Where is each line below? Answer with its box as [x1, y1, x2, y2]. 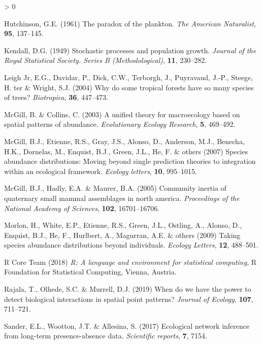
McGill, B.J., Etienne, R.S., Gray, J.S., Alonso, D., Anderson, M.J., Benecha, [4, 135, 245, 146]
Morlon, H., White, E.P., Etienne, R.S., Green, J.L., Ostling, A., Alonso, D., [4, 220, 242, 230]
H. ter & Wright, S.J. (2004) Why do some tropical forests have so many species [4, 82, 254, 92]
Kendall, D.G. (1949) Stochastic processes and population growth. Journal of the [4, 45, 256, 55]
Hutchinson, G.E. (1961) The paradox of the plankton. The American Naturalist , [4, 18, 256, 28]
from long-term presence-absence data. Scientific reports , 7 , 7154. [4, 330, 207, 341]
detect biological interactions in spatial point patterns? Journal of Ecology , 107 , [4, 293, 253, 304]
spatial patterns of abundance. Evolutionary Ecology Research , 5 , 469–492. [4, 119, 236, 129]
